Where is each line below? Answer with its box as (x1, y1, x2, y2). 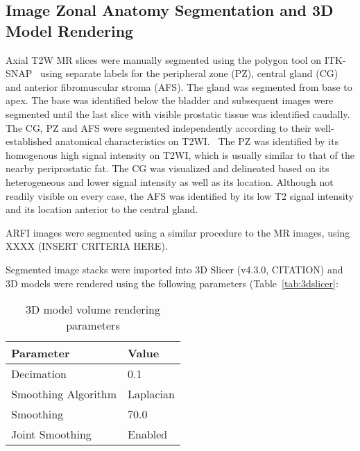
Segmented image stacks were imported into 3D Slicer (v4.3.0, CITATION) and (6, 262, 343, 276)
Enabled (128, 426, 168, 443)
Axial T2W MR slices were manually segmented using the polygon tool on (6, 52, 322, 67)
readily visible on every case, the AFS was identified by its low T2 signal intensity (6, 188, 354, 203)
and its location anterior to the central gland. (6, 202, 198, 216)
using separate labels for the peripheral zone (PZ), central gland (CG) (40, 66, 338, 80)
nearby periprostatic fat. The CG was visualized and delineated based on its (6, 161, 329, 176)
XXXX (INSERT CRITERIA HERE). (6, 239, 168, 253)
